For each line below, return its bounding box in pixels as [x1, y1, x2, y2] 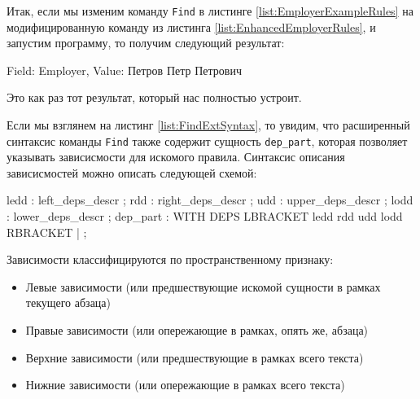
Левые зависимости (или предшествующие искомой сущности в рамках [25, 278, 381, 295]
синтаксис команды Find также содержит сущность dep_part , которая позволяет [7, 132, 408, 149]
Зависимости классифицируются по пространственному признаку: [7, 251, 334, 268]
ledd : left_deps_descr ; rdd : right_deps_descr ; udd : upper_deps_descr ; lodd [7, 191, 413, 208]
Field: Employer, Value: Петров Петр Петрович [7, 61, 242, 78]
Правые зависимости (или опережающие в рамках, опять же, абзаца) [25, 322, 369, 339]
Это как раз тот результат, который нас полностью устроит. [7, 89, 302, 106]
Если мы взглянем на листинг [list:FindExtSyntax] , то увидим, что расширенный [7, 116, 410, 134]
